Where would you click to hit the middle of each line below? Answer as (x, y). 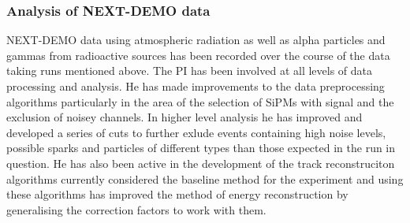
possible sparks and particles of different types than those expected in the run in (201, 148)
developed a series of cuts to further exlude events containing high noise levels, (196, 132)
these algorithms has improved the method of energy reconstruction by (177, 194)
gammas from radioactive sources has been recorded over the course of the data (198, 55)
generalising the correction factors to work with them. (136, 209)
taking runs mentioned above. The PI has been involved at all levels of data (190, 71)
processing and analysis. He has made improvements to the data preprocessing (196, 86)
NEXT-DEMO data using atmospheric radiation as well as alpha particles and (196, 40)
